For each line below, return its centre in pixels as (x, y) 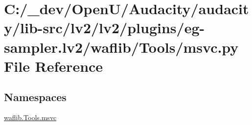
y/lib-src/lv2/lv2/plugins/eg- (104, 28)
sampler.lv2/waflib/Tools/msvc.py (121, 47)
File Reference (54, 66)
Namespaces (35, 97)
